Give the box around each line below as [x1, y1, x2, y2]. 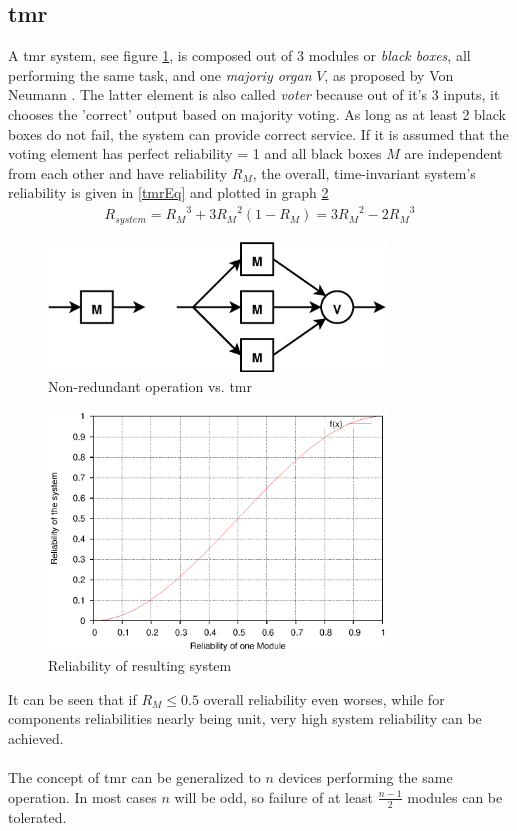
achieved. [8, 728, 64, 749]
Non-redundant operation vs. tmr [48, 375, 253, 396]
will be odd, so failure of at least [174, 786, 374, 807]
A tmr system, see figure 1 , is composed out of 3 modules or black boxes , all [8, 45, 471, 66]
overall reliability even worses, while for [203, 688, 445, 709]
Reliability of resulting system [48, 655, 232, 676]
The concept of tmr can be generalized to [8, 767, 261, 788]
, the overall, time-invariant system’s [252, 162, 476, 183]
